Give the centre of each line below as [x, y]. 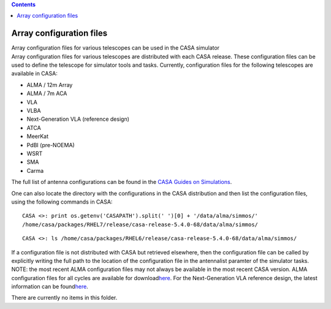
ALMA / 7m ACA [47, 93]
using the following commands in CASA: [62, 202]
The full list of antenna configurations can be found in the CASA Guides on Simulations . [122, 182]
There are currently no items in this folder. [64, 298]
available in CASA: [34, 74]
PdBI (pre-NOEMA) [51, 145]
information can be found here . [50, 287]
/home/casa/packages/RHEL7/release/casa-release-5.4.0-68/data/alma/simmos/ [140, 224]
